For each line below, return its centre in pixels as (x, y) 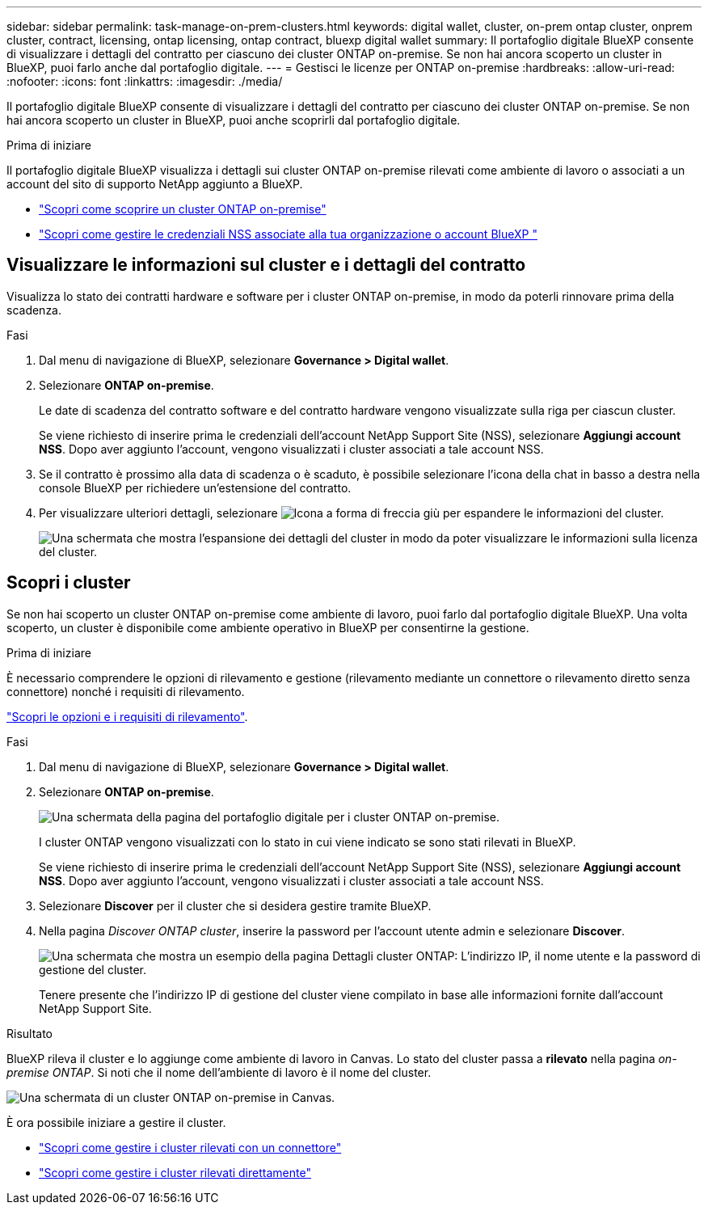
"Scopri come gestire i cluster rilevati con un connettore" (190, 1147)
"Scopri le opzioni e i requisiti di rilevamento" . (127, 716)
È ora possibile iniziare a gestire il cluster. (116, 1122)
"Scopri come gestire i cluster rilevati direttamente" (175, 1172)
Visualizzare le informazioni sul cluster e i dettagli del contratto (266, 265)
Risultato (30, 1033)
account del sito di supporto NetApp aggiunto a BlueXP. (155, 184)
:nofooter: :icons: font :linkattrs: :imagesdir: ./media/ (145, 81)
